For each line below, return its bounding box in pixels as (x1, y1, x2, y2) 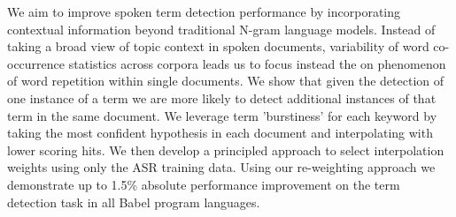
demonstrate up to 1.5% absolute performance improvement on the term (7, 175, 400, 193)
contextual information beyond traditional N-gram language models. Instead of (7, 19, 436, 38)
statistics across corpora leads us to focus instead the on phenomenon (68, 54, 446, 72)
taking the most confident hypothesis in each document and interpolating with (7, 123, 433, 142)
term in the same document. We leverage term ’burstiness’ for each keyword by (7, 106, 437, 124)
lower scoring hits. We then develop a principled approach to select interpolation (7, 140, 444, 159)
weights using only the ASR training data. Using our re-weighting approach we (7, 158, 436, 176)
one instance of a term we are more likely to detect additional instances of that (7, 88, 437, 107)
